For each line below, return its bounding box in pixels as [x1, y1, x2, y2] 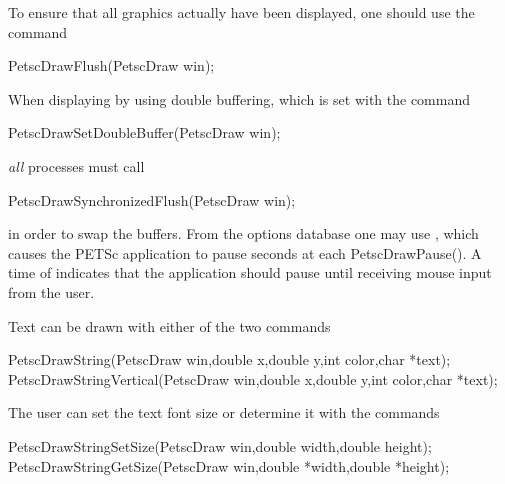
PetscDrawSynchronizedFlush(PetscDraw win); [8, 189, 296, 210]
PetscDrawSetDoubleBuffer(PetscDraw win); [8, 122, 281, 143]
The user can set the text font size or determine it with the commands [8, 402, 440, 423]
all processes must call [8, 155, 145, 176]
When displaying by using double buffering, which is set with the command [8, 88, 470, 109]
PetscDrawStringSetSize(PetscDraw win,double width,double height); [8, 435, 432, 456]
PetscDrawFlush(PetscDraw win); [8, 55, 215, 76]
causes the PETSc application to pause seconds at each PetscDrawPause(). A [8, 242, 482, 263]
